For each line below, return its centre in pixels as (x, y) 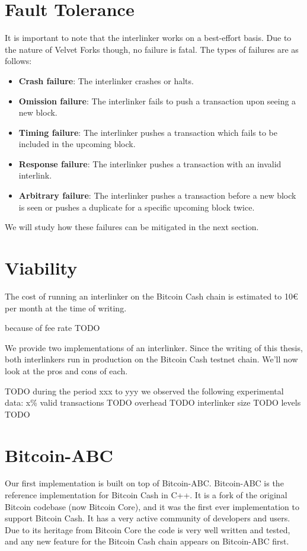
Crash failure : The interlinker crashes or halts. (106, 80)
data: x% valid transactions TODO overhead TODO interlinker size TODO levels (153, 402)
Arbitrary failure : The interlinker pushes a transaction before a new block (157, 195)
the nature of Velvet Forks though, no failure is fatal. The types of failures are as (152, 49)
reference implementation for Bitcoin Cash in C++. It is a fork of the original (146, 495)
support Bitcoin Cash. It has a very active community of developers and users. (148, 518)
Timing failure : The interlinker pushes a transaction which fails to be (148, 132)
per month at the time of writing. (66, 308)
